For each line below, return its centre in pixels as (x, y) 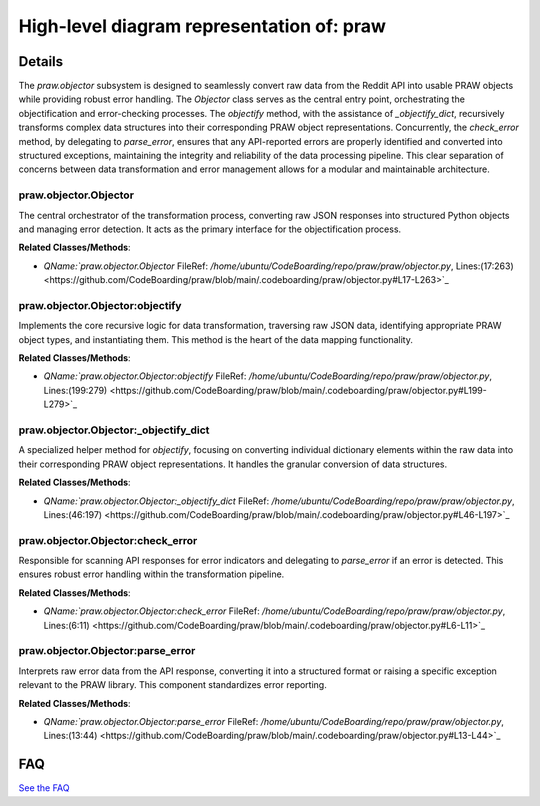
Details (41, 61)
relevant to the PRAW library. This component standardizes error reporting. (172, 685)
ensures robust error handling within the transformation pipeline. (151, 574)
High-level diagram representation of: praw (202, 26)
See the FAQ (44, 788)
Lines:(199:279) (75, 390)
